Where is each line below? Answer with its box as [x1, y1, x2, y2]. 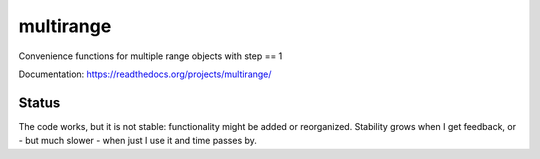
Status [18, 94, 61, 111]
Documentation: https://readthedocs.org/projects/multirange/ [18, 68, 272, 80]
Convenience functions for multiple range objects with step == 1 [18, 50, 283, 62]
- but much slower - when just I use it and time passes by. [18, 135, 257, 147]
